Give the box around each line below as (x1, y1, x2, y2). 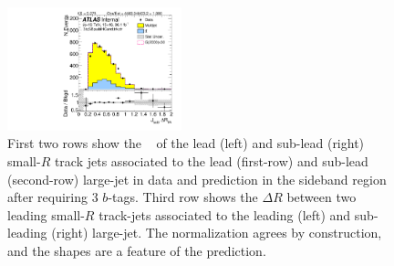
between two (286, 187, 357, 207)
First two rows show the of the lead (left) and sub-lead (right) (7, 133, 365, 153)
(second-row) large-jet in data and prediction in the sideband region (7, 169, 387, 188)
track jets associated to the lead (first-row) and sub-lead (54, 152, 368, 171)
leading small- (7, 205, 85, 224)
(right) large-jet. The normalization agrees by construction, (51, 223, 382, 242)
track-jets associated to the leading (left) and (98, 205, 351, 224)
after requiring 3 (7, 187, 98, 207)
